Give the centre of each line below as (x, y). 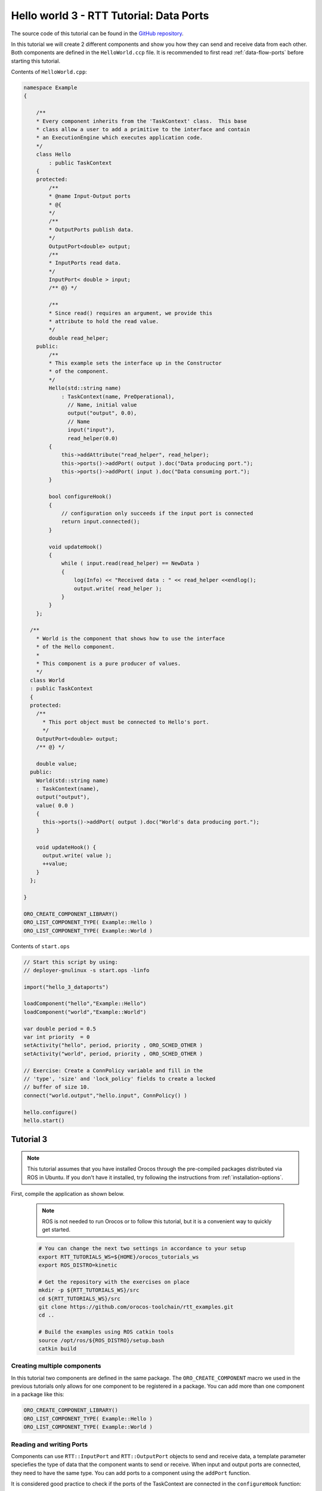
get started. (56, 1230)
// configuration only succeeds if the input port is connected (157, 514)
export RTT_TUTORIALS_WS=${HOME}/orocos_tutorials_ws (119, 1257)
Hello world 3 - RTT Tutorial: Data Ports (110, 16)
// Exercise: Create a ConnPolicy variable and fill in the (113, 1070)
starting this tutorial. (36, 61)
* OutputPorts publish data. (91, 229)
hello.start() (44, 1120)
